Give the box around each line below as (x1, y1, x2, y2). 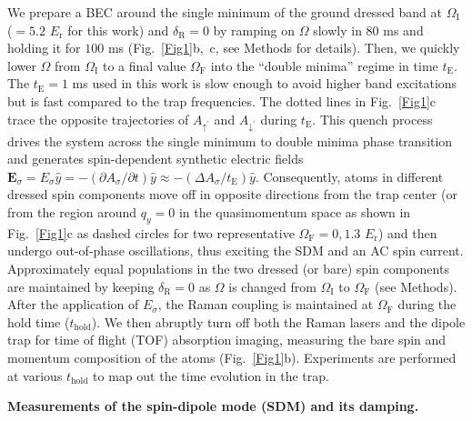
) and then (377, 223, 437, 242)
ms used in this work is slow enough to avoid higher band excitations (72, 74, 457, 93)
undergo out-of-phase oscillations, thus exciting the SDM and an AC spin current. (7, 241, 464, 260)
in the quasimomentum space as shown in (178, 202, 411, 221)
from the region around (7, 202, 137, 221)
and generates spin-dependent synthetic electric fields (7, 149, 304, 168)
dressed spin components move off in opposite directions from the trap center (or (7, 185, 457, 204)
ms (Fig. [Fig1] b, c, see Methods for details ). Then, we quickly (107, 38, 460, 57)
